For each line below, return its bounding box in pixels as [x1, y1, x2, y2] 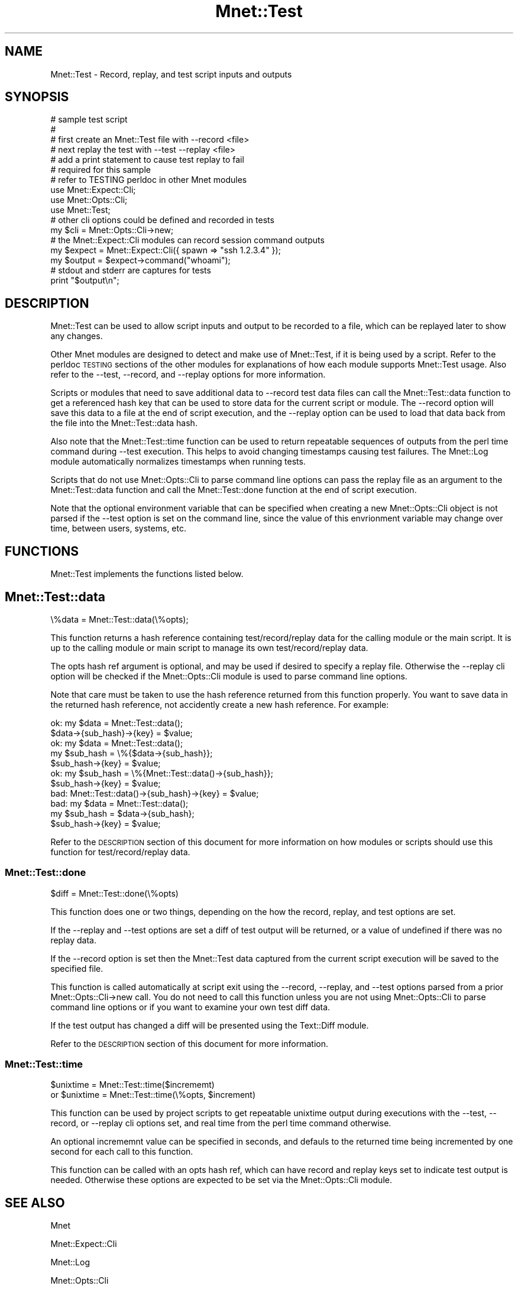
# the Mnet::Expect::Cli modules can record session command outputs [50, 235, 325, 246]
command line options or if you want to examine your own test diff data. [50, 1001, 331, 1012]
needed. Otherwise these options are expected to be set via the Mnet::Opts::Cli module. [50, 1175, 392, 1185]
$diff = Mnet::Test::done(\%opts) [50, 888, 179, 898]
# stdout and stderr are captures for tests [50, 265, 211, 276]
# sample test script [50, 114, 128, 125]
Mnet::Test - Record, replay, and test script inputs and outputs [50, 69, 292, 79]
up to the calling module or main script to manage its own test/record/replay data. [50, 642, 368, 653]
